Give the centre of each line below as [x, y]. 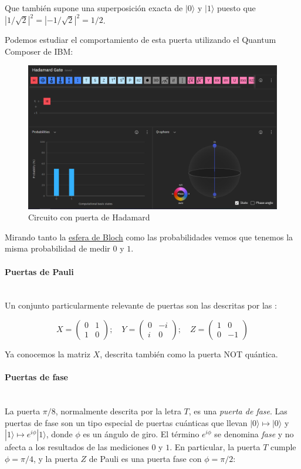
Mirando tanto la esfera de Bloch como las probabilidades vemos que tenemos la [149, 237]
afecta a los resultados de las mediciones [77, 447]
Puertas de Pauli [39, 271]
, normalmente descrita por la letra [118, 411]
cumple [283, 447]
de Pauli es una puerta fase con [145, 458]
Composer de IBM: [39, 51]
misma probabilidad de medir [58, 248]
